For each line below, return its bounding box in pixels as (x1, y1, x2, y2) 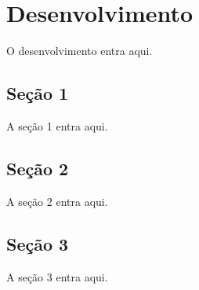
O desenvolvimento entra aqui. (6, 42, 153, 59)
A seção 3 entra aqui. (6, 268, 108, 284)
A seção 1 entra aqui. (6, 117, 108, 134)
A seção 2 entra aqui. (6, 193, 108, 209)
